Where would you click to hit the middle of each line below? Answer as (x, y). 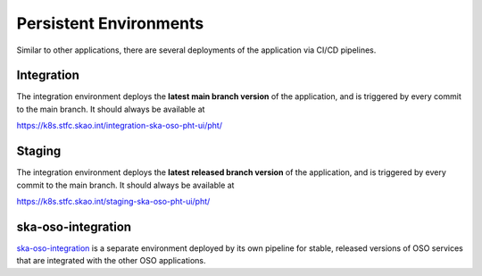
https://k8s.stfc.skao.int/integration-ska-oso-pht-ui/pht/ (120, 126)
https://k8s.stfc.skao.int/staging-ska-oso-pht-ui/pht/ (113, 201)
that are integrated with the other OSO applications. (111, 261)
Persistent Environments (110, 23)
